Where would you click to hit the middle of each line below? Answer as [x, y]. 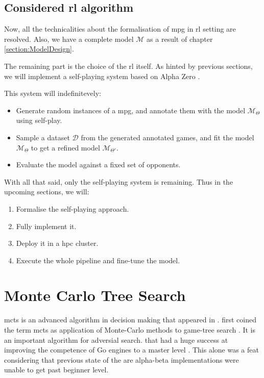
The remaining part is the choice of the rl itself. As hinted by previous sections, [128, 66]
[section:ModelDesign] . [39, 49]
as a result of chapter [180, 39]
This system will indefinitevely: [53, 93]
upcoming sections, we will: [47, 192]
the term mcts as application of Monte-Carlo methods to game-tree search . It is [130, 330]
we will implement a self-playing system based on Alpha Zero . [102, 76]
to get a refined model [65, 147]
